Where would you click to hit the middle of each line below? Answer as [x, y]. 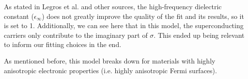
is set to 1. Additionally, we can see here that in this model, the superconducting [124, 25]
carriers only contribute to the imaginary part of [76, 35]
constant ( [19, 16]
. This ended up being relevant [199, 35]
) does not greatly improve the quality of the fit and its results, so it [143, 16]
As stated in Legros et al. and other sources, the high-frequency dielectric [113, 6]
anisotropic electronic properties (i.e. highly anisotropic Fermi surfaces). [110, 70]
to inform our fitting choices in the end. [63, 44]
